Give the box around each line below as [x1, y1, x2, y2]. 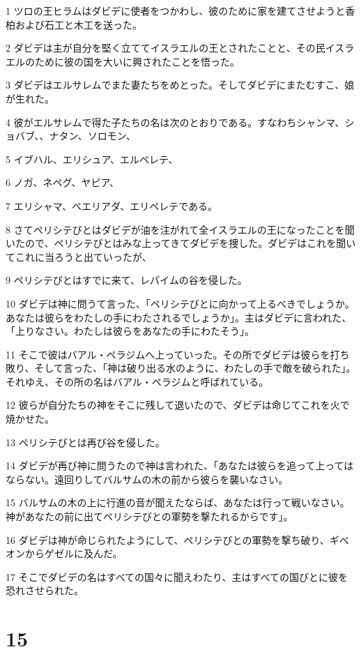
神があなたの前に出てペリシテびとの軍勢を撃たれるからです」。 [6, 509, 293, 524]
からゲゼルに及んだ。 [24, 546, 123, 561]
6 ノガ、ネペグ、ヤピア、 [6, 175, 120, 190]
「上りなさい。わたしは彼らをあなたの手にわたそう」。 [6, 324, 254, 338]
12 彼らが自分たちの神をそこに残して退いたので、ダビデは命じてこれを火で [6, 397, 350, 412]
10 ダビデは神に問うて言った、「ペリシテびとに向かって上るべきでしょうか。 [6, 296, 355, 310]
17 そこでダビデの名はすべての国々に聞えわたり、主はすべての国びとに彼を [6, 569, 348, 584]
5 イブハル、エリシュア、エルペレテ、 [6, 151, 178, 166]
